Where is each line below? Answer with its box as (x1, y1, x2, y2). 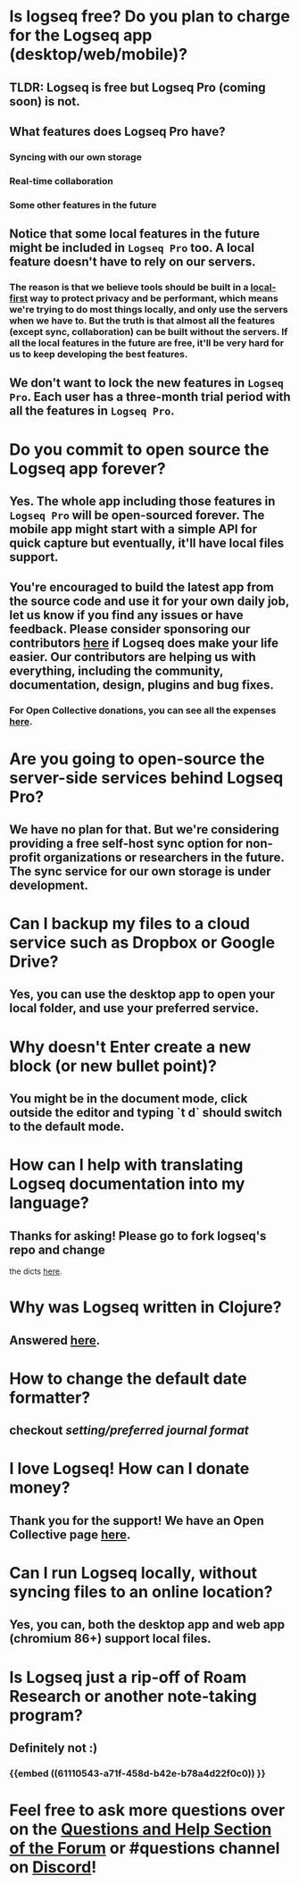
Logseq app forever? (9, 458, 167, 479)
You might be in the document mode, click (9, 1092, 248, 1107)
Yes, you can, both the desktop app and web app (9, 1617, 286, 1632)
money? (9, 1478, 71, 1498)
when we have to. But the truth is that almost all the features (9, 314, 276, 327)
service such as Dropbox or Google (9, 933, 275, 953)
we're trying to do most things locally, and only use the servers (9, 304, 288, 316)
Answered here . (9, 1333, 101, 1348)
